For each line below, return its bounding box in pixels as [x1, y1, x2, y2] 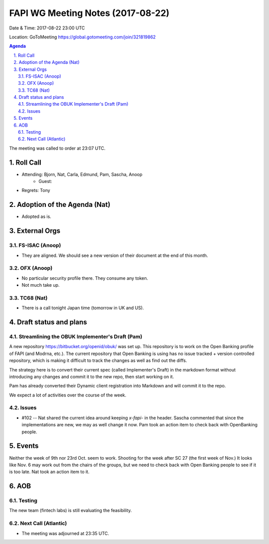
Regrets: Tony [21, 187, 50, 193]
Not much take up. [21, 282, 60, 288]
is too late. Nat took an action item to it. [9, 469, 90, 475]
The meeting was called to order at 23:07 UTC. [9, 145, 106, 151]
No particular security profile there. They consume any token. [21, 275, 148, 281]
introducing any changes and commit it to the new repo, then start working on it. [9, 373, 174, 379]
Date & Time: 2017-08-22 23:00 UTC [9, 25, 85, 31]
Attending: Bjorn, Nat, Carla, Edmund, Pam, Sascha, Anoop [21, 171, 143, 177]
